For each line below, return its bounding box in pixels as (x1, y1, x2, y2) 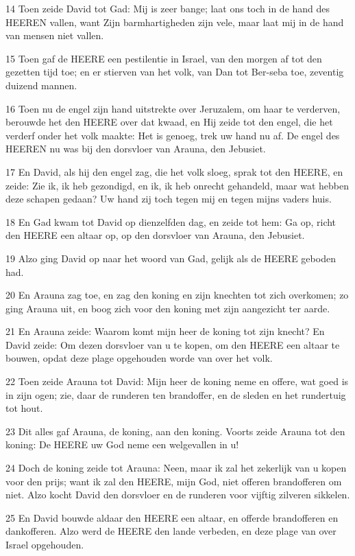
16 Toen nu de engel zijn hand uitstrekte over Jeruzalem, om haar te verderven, (5, 101, 341, 115)
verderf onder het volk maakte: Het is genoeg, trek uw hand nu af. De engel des (5, 128, 340, 142)
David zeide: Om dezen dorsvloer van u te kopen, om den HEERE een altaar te (5, 337, 340, 351)
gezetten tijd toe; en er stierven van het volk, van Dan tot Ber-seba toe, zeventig (5, 65, 344, 79)
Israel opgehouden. (5, 537, 84, 551)
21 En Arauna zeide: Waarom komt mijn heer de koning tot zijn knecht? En (5, 324, 325, 338)
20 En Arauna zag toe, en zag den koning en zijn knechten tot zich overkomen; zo (5, 288, 349, 302)
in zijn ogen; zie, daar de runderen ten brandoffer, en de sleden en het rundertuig (5, 387, 346, 402)
